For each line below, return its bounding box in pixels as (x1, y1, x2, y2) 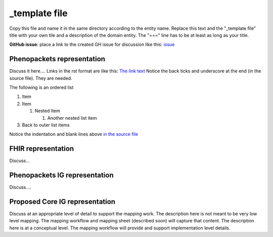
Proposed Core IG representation (9, 197, 116, 206)
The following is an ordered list (9, 84, 74, 90)
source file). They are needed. (9, 75, 73, 81)
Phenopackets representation (9, 55, 106, 63)
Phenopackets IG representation (9, 171, 114, 179)
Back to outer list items (22, 122, 70, 128)
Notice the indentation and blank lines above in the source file (9, 131, 139, 137)
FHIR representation (9, 145, 74, 153)
